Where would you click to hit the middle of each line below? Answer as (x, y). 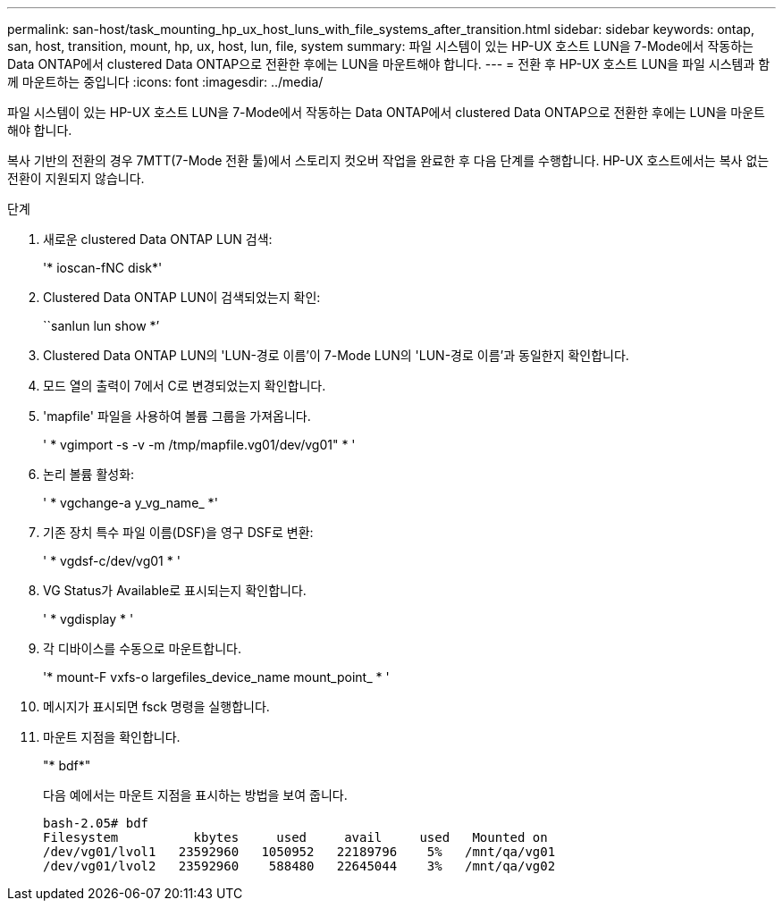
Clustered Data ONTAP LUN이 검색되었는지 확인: (182, 297)
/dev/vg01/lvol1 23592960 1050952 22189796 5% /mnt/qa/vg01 (299, 852)
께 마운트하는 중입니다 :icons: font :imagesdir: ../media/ (165, 82)
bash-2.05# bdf (96, 823)
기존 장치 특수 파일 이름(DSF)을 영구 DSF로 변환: (178, 532)
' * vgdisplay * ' (88, 619)
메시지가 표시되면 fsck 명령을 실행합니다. (156, 706)
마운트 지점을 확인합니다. (112, 737)
